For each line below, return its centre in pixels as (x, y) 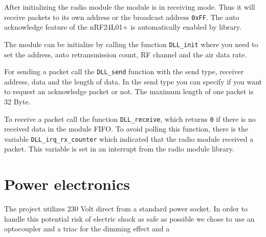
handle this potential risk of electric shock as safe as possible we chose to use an (129, 218)
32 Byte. (17, 101)
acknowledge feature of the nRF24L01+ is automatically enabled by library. (123, 27)
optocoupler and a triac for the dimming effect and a (87, 229)
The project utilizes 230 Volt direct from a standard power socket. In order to (126, 209)
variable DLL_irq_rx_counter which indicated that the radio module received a (129, 138)
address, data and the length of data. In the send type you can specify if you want (133, 81)
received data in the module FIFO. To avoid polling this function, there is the (126, 129)
